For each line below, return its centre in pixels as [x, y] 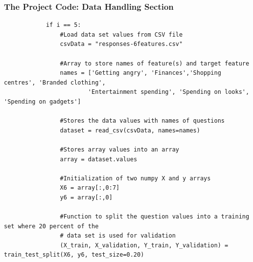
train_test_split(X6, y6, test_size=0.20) [74, 255]
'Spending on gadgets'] [43, 101]
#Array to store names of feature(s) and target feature [155, 63]
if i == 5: [63, 25]
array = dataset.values [99, 159]
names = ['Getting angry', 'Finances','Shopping [140, 73]
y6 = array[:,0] [86, 197]
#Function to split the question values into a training [155, 217]
